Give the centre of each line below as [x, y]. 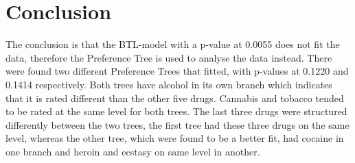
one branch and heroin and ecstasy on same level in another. [133, 151]
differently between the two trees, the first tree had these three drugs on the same [177, 124]
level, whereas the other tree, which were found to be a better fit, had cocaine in [175, 138]
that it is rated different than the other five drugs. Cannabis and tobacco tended [175, 98]
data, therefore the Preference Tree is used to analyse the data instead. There [169, 57]
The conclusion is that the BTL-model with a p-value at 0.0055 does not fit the [173, 44]
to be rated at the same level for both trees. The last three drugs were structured [176, 111]
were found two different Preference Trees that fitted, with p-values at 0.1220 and [177, 71]
